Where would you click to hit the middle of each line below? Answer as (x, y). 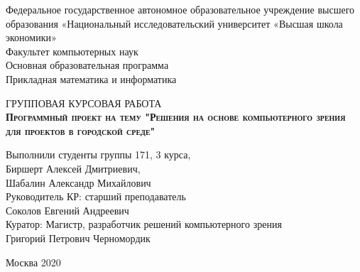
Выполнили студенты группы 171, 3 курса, (98, 154)
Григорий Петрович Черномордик (78, 238)
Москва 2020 (33, 262)
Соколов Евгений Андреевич (67, 210)
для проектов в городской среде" (81, 130)
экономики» (31, 37)
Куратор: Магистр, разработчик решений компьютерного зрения (144, 224)
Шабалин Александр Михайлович (78, 182)
